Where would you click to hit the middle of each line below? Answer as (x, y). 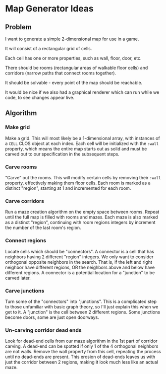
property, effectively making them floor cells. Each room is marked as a (78, 183)
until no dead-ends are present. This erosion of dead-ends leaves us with (80, 357)
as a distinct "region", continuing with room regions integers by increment (80, 223)
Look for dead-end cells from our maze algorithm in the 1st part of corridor (81, 341)
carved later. (18, 278)
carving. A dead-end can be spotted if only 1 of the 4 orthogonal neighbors (82, 346)
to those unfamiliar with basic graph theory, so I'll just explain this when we (82, 306)
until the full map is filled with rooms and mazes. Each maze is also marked (82, 217)
